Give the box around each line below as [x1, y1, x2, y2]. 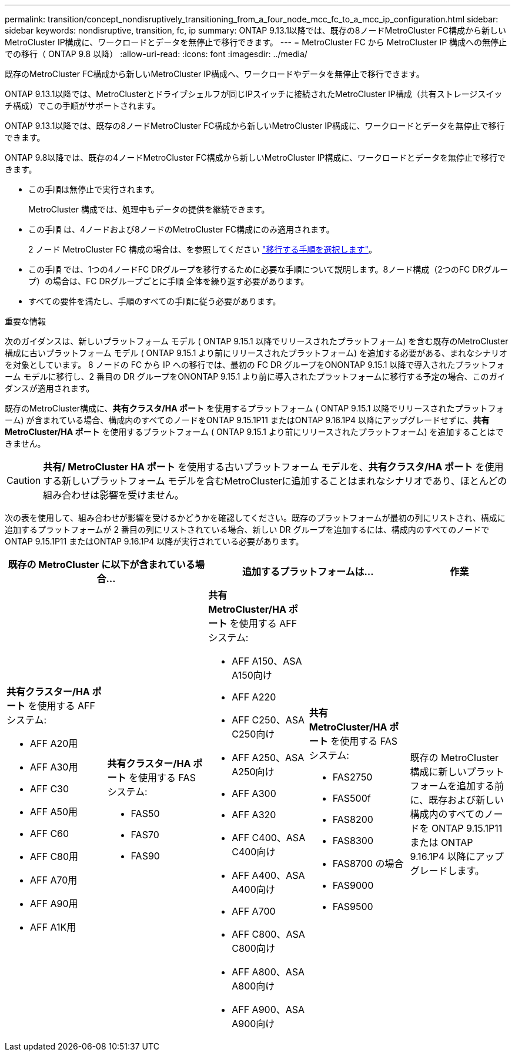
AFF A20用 [30, 738, 78, 749]
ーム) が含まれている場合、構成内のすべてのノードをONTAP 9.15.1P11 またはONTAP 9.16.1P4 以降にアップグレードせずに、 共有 [5, 415, 490, 425]
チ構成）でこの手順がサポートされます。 [5, 101, 160, 111]
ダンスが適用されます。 [5, 383, 95, 393]
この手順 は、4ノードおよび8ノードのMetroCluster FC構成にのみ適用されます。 [28, 224, 335, 234]
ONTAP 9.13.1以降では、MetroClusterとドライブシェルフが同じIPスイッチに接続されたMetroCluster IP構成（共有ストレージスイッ [5, 89, 503, 99]
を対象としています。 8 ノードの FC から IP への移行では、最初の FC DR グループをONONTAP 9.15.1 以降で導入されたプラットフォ [5, 360, 505, 370]
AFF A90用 [30, 898, 78, 909]
